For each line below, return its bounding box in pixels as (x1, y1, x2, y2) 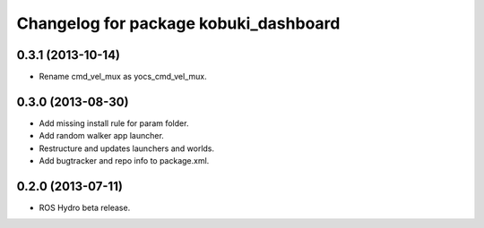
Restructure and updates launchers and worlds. (39, 143, 215, 154)
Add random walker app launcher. (39, 131, 165, 141)
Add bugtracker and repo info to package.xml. (39, 156, 210, 166)
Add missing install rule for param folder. (39, 117, 189, 129)
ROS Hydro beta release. (39, 202, 131, 214)
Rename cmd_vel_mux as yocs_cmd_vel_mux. (39, 72, 207, 82)
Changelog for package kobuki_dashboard (16, 13, 341, 33)
